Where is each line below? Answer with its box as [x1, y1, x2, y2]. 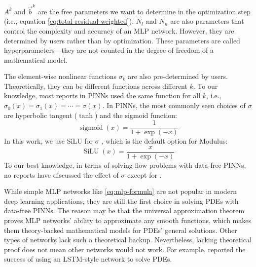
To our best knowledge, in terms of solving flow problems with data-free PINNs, [4, 159, 246, 170]
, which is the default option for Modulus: [101, 136, 228, 146]
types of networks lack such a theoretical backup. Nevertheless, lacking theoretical [4, 234, 252, 245]
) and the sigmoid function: [95, 110, 177, 120]
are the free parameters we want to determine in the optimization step [37, 6, 251, 16]
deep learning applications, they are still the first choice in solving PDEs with [4, 195, 239, 206]
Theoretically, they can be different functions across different [4, 80, 187, 91]
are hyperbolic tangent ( [4, 110, 77, 120]
